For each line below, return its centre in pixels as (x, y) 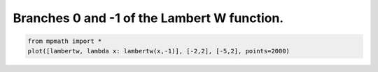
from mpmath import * (65, 41)
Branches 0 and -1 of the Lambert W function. (148, 18)
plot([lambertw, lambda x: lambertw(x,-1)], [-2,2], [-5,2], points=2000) (159, 51)
